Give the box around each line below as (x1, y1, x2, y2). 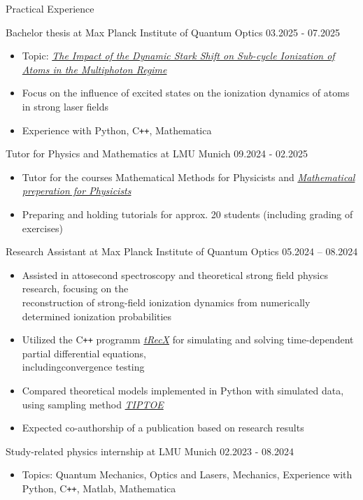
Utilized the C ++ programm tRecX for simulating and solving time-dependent (22, 332, 354, 347)
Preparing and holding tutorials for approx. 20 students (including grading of (22, 207, 353, 221)
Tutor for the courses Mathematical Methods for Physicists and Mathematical (22, 169, 355, 184)
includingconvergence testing (22, 359, 145, 374)
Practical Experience (6, 1, 94, 15)
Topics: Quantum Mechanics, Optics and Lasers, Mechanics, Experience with (22, 467, 353, 482)
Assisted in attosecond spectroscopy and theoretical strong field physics (22, 267, 328, 282)
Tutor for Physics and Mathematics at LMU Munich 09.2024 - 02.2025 (6, 146, 308, 161)
